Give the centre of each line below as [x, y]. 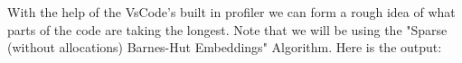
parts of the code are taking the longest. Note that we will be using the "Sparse [227, 29]
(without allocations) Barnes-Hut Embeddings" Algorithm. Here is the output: [225, 47]
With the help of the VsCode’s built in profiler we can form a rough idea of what [231, 12]
